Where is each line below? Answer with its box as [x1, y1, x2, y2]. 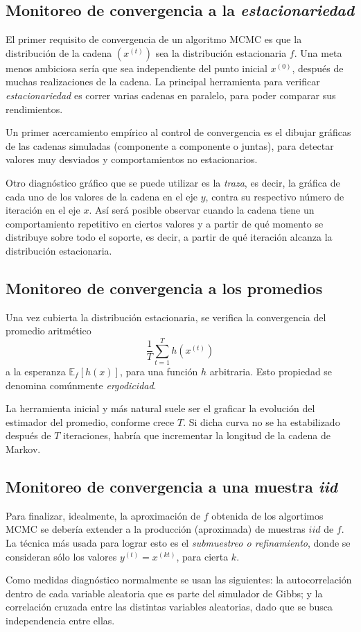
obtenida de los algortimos [211, 508, 324, 522]
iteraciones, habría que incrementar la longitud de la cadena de [62, 428, 331, 443]
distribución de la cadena [6, 45, 112, 60]
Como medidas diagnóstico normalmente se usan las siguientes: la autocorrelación [6, 572, 352, 587]
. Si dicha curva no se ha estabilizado [183, 414, 340, 429]
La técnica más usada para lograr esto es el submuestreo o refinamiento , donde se [6, 535, 351, 549]
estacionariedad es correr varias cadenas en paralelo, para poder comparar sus [6, 87, 336, 102]
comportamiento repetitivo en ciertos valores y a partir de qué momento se [6, 216, 324, 230]
